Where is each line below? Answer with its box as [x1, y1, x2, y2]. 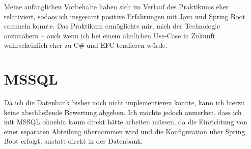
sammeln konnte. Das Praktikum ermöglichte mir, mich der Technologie [4, 21, 220, 31]
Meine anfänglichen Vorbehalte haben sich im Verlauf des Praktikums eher [4, 1, 229, 11]
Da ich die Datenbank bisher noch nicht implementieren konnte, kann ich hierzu [4, 97, 245, 108]
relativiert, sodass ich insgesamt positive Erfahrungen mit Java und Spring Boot [4, 11, 246, 21]
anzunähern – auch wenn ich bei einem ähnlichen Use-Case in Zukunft [4, 30, 216, 40]
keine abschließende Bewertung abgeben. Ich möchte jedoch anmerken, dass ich [4, 107, 242, 117]
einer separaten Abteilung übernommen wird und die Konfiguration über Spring [4, 126, 245, 136]
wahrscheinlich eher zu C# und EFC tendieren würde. [4, 40, 167, 50]
